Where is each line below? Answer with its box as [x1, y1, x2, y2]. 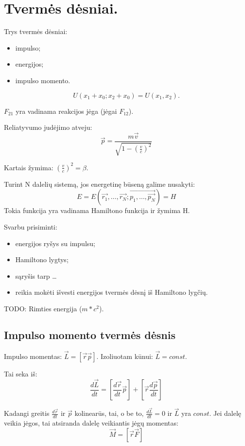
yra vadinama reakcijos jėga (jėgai [16, 106, 117, 116]
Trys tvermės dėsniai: [4, 26, 68, 36]
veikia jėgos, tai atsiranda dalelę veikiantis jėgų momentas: [4, 418, 178, 428]
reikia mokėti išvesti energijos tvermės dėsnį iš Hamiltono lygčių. [15, 287, 208, 297]
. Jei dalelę [209, 408, 242, 418]
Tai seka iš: [4, 369, 37, 379]
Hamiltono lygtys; [15, 254, 69, 265]
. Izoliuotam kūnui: [96, 351, 153, 361]
